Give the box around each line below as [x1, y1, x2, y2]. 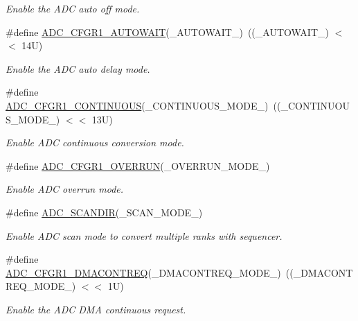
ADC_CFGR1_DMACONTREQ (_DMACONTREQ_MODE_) [6, 265, 281, 279]
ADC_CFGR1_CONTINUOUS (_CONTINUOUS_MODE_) [6, 98, 269, 112]
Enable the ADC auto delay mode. [6, 61, 150, 76]
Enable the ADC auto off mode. [6, 1, 140, 15]
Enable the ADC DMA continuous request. [6, 302, 186, 316]
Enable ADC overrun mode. [6, 182, 124, 196]
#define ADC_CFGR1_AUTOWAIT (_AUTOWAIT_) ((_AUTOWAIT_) [6, 24, 329, 39]
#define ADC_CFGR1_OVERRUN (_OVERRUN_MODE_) [6, 158, 270, 173]
